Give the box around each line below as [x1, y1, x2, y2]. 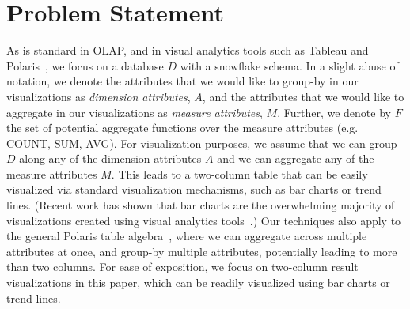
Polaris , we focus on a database [6, 57, 164, 73]
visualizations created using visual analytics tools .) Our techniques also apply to [6, 212, 401, 228]
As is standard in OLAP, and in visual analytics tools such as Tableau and [6, 42, 369, 58]
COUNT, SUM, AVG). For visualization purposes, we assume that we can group [6, 134, 397, 151]
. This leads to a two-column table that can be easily [111, 165, 368, 182]
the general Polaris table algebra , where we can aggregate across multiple [6, 228, 367, 244]
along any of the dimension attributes [19, 150, 202, 167]
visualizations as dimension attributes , [6, 88, 191, 104]
